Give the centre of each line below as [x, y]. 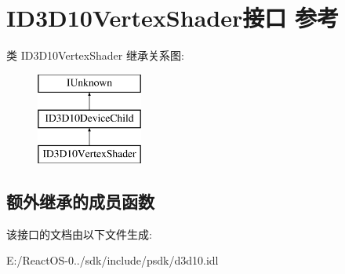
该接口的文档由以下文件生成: [79, 234]
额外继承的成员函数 [80, 201]
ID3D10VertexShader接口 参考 [172, 18]
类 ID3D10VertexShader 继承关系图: [95, 55]
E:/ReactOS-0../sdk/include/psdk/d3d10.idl [113, 260]
